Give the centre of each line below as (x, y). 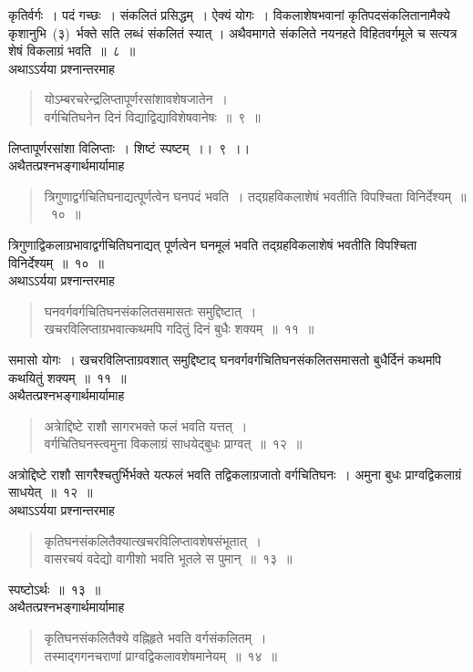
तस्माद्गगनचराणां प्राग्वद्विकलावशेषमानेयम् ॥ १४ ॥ (160, 655)
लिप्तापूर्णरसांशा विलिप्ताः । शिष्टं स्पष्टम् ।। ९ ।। (129, 147)
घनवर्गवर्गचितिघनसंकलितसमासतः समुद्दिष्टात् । (150, 310)
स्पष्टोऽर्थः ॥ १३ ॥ (55, 589)
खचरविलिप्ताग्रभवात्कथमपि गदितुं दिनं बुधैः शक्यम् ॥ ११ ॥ (179, 329)
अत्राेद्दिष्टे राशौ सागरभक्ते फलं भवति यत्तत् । (146, 425)
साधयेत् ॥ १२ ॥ (51, 492)
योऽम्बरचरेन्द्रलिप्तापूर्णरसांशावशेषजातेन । (136, 99)
